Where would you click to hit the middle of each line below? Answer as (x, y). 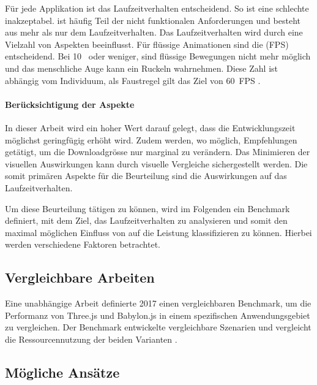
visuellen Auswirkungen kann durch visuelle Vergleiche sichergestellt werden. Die (156, 163)
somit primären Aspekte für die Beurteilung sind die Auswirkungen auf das (146, 176)
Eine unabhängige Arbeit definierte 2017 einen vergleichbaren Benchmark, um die (158, 303)
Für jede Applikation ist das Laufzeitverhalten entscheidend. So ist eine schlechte (157, 8)
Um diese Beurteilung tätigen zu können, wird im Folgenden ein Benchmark (147, 208)
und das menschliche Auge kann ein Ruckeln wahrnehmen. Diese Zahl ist (141, 68)
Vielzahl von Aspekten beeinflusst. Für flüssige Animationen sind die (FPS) (147, 44)
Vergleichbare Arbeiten (80, 277)
